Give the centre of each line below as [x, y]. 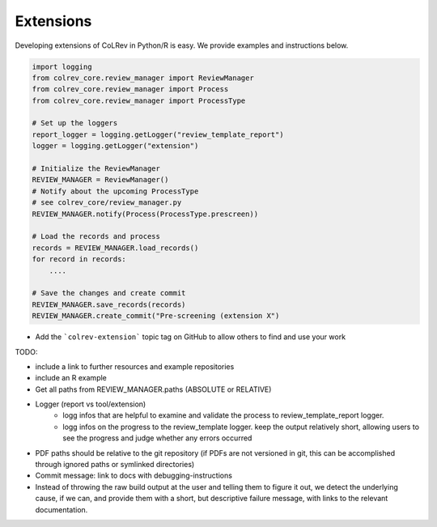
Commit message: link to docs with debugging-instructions [134, 476]
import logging [62, 66]
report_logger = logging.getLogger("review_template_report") [158, 134]
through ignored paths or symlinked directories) [115, 465]
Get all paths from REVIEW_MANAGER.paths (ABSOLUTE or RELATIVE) [153, 389]
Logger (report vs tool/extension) [91, 404]
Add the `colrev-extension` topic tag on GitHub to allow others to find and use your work [191, 337]
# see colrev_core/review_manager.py [107, 203]
